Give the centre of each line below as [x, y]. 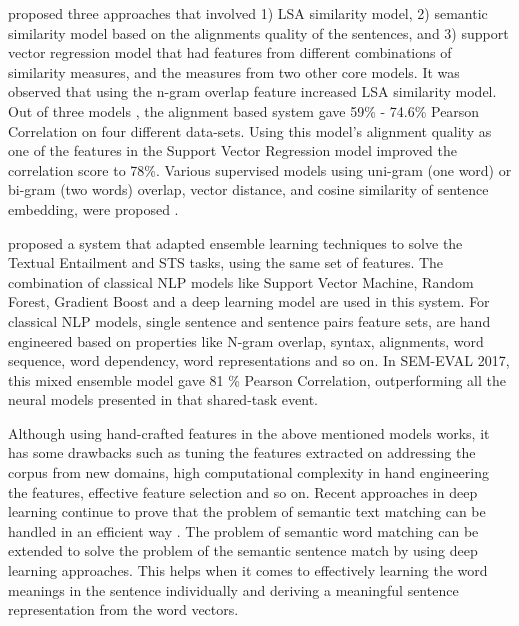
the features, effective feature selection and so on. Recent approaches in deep [243, 491]
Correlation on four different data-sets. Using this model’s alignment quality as [250, 130]
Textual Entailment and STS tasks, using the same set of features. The [226, 262]
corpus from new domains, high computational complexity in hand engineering [248, 472]
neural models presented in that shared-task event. [163, 399]
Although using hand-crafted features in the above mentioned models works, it [249, 432]
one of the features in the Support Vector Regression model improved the [233, 150]
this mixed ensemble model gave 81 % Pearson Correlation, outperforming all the [257, 379]
